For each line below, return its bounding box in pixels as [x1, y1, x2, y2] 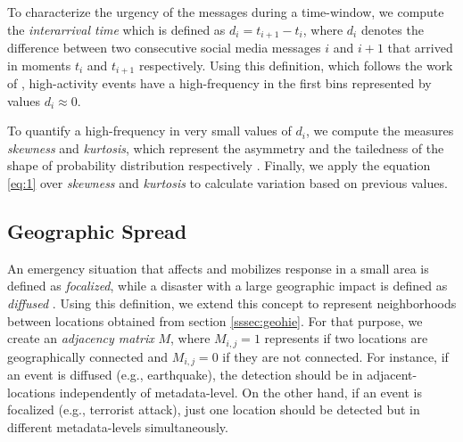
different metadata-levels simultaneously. [7, 417, 228, 436]
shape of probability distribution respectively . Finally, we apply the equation [7, 156, 431, 175]
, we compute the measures [305, 121, 454, 140]
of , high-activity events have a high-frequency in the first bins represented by [7, 74, 432, 93]
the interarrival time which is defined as [7, 20, 226, 38]
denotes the [360, 20, 424, 38]
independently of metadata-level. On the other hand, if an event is [59, 382, 422, 401]
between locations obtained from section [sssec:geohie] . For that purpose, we [7, 311, 423, 330]
